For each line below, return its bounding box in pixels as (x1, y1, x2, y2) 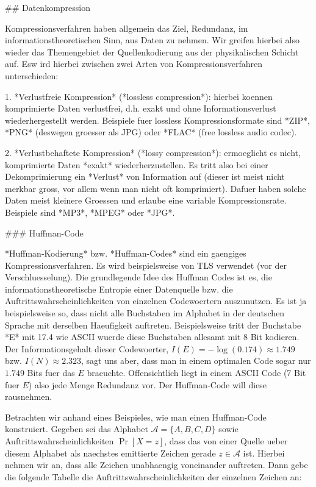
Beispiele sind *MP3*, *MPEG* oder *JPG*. (5, 205, 175, 218)
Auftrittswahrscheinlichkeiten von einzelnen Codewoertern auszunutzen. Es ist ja (5, 294, 307, 307)
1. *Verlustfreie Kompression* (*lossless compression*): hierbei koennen (5, 90, 273, 102)
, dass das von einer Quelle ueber (164, 435, 288, 447)
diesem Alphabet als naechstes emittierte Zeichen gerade (5, 446, 216, 459)
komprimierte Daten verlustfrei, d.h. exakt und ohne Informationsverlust (5, 102, 276, 115)
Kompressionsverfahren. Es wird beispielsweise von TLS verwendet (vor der (5, 258, 287, 271)
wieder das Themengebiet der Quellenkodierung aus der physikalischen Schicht (5, 45, 299, 58)
